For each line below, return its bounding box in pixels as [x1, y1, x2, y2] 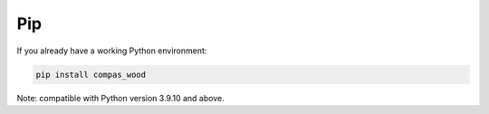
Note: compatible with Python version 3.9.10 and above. [16, 92, 225, 103]
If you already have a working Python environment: [16, 45, 207, 56]
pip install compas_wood [35, 69, 147, 80]
